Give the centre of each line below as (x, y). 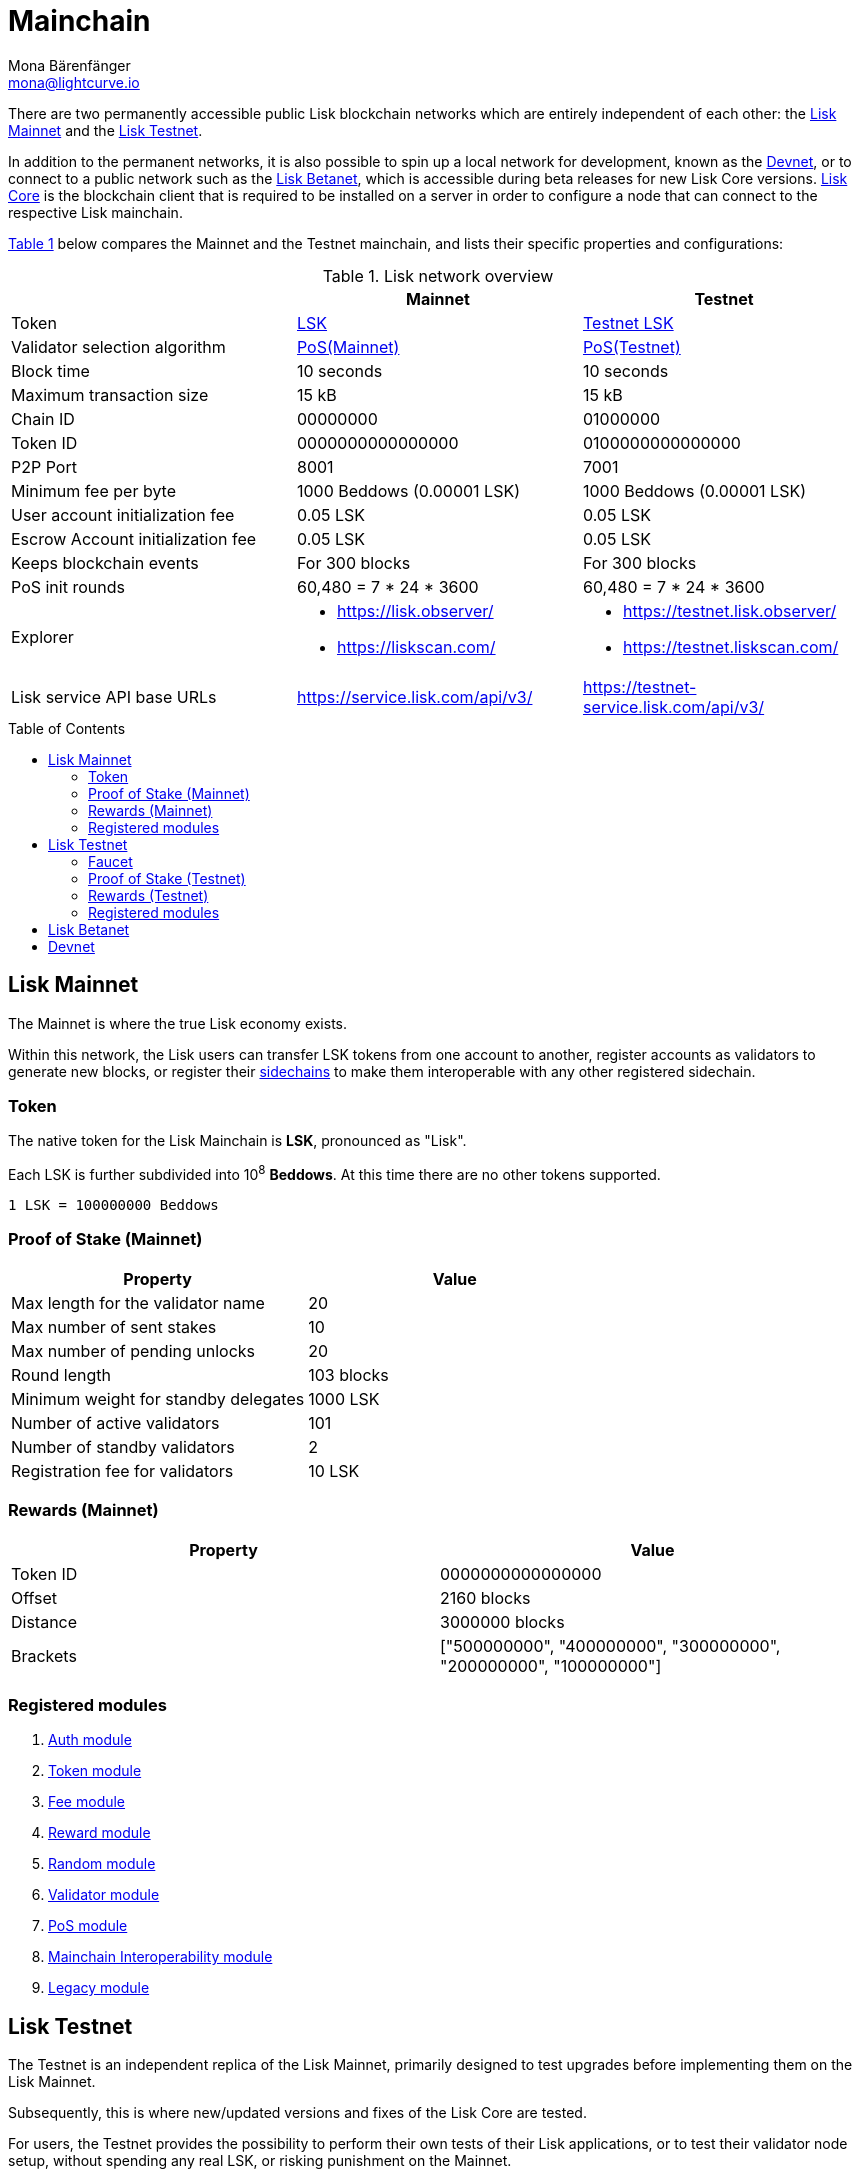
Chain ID (43, 418)
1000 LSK (344, 1398)
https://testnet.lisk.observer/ (729, 610)
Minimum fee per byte (94, 490)
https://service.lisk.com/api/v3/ (414, 696)
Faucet (110, 861)
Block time (50, 370)
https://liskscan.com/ (416, 646)
